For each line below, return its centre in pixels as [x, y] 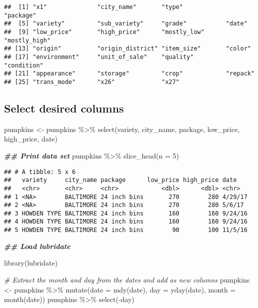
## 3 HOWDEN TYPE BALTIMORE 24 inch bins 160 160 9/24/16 [126, 213]
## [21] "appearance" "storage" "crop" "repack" [129, 74]
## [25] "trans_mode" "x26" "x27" [92, 82]
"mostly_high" [27, 40]
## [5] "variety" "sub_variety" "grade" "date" [126, 24]
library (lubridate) [31, 263]
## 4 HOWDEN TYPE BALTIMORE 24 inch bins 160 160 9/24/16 [126, 222]
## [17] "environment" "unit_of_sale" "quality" [99, 57]
